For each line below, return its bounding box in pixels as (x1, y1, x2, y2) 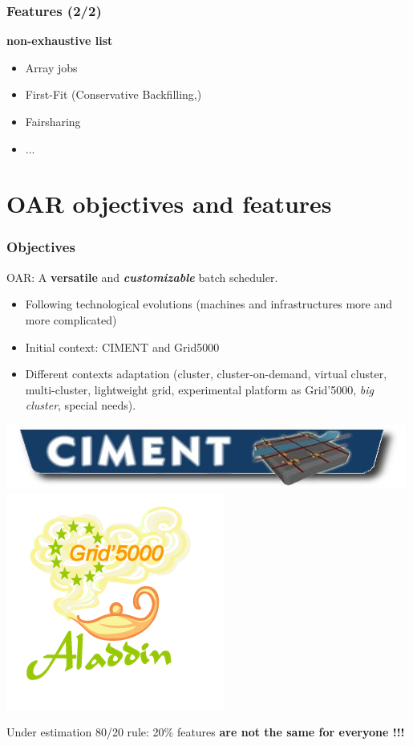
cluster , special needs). (25, 397, 136, 414)
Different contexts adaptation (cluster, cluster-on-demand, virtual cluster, (25, 365, 387, 382)
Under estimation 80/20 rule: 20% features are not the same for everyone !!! (6, 724, 405, 740)
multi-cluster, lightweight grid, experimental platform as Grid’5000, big (25, 381, 374, 397)
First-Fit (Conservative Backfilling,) (25, 86, 202, 103)
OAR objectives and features (6, 187, 332, 220)
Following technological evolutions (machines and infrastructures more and (25, 296, 393, 312)
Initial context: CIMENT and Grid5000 (25, 338, 220, 355)
